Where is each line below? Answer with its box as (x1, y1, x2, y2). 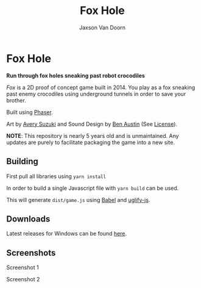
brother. (6, 96, 26, 104)
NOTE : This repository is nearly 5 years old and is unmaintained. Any (6, 132, 179, 139)
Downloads (6, 214, 51, 224)
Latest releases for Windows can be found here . (6, 230, 127, 237)
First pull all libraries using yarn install (6, 172, 107, 180)
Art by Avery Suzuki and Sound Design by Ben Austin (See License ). (6, 120, 178, 128)
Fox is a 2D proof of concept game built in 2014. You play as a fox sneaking (6, 84, 196, 91)
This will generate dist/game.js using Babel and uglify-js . (6, 196, 150, 203)
